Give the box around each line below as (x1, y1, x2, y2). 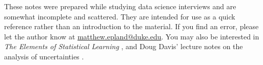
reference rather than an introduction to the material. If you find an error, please (4, 21, 259, 32)
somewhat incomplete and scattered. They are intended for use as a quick (4, 11, 235, 21)
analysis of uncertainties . (4, 51, 84, 61)
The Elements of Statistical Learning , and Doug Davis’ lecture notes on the (4, 41, 243, 52)
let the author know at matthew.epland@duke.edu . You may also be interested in (4, 31, 259, 41)
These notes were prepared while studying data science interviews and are (4, 1, 236, 11)
